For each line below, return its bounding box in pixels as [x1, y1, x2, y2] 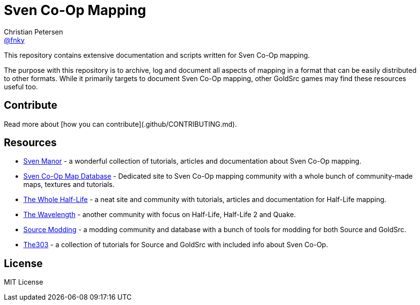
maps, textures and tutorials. [23, 180, 115, 189]
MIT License [4, 278, 43, 287]
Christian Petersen [4, 27, 63, 36]
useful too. [4, 82, 38, 91]
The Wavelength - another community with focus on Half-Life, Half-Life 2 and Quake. [23, 210, 296, 219]
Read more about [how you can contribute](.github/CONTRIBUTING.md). [4, 119, 237, 128]
